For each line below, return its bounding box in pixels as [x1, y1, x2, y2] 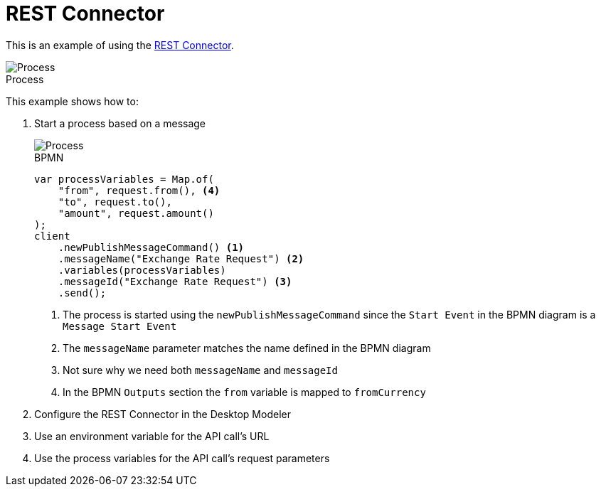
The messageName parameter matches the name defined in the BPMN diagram [63, 341, 431, 354]
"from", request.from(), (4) [58, 184, 220, 196]
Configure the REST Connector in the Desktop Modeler [34, 407, 291, 420]
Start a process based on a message [34, 117, 206, 129]
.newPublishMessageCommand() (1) [58, 241, 245, 253]
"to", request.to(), [58, 196, 172, 208]
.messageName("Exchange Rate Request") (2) [58, 252, 304, 264]
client [34, 230, 70, 242]
